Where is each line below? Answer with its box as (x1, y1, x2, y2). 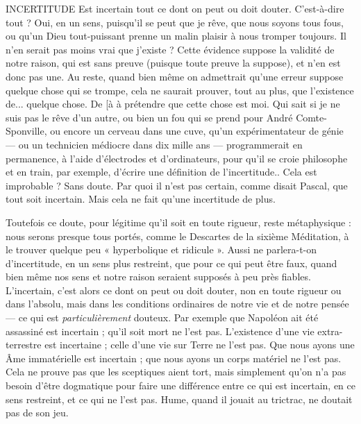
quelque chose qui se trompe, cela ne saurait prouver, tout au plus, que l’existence (6, 83, 354, 97)
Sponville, (6, 124, 47, 138)
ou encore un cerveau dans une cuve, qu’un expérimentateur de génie (50, 124, 344, 138)
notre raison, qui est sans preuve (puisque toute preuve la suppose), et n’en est (6, 56, 341, 70)
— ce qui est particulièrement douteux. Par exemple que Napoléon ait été (6, 310, 319, 325)
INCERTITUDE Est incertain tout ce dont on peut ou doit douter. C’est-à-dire (6, 1, 344, 15)
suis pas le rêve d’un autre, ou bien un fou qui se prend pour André (6, 110, 293, 124)
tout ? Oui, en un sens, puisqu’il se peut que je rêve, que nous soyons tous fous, (6, 15, 344, 29)
